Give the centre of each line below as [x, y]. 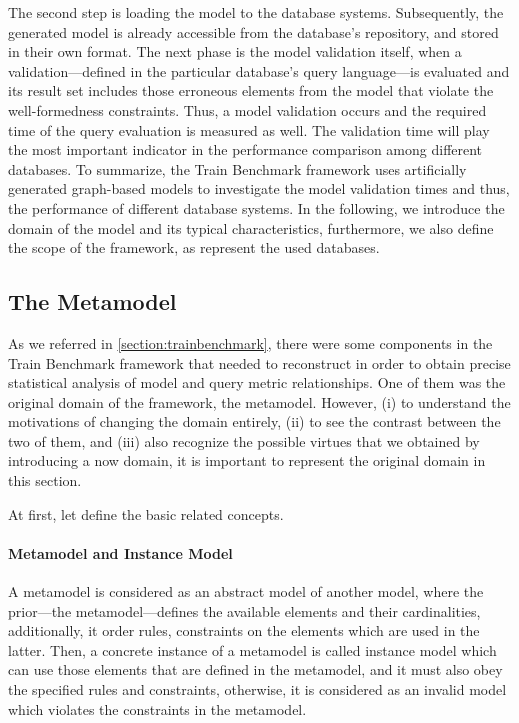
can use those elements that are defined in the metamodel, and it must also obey [255, 669]
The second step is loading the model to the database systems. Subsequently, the [256, 12]
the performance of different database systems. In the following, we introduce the [256, 207]
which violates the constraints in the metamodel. [157, 708]
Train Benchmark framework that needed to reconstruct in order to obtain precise [259, 362]
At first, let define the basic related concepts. [146, 513]
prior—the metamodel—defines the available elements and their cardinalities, [244, 610]
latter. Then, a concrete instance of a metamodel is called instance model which [252, 649]
